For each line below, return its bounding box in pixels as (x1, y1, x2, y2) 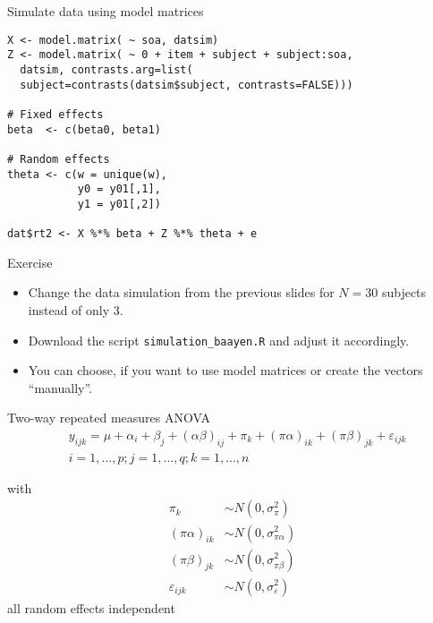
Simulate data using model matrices (7, 2, 204, 20)
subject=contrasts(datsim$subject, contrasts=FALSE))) (20, 78, 353, 91)
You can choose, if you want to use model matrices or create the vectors (28, 361, 423, 380)
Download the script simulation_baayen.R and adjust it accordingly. (28, 330, 410, 349)
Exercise (7, 252, 53, 271)
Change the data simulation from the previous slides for (28, 283, 335, 302)
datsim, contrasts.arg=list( (20, 63, 193, 76)
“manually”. (28, 378, 92, 397)
